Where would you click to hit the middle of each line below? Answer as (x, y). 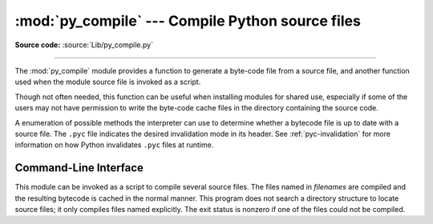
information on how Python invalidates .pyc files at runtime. (114, 145)
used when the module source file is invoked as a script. (108, 82)
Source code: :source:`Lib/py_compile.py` (84, 45)
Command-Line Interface (79, 168)
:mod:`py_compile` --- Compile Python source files (188, 21)
